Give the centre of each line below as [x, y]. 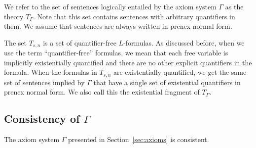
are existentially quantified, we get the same [180, 72]
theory [14, 16]
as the [234, 6]
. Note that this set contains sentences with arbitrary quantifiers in [134, 16]
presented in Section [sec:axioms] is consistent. [139, 139]
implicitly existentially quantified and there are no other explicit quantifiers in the [128, 62]
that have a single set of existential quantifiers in [167, 82]
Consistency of [42, 119]
